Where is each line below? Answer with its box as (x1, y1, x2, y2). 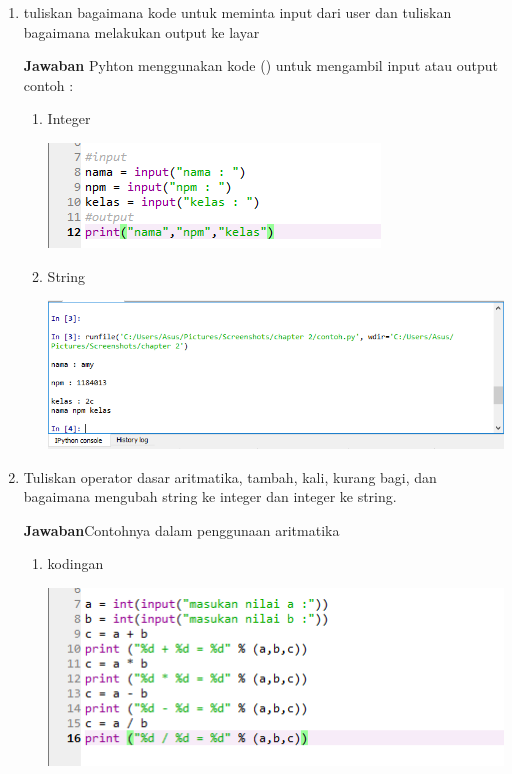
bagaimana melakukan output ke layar (23, 21, 260, 42)
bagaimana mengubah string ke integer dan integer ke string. (23, 486, 397, 507)
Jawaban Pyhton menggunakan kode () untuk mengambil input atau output (23, 55, 498, 76)
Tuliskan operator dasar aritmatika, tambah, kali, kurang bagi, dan (23, 466, 437, 487)
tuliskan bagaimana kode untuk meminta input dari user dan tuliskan (23, 2, 452, 22)
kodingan (47, 553, 104, 574)
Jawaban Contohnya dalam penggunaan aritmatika (23, 519, 340, 540)
